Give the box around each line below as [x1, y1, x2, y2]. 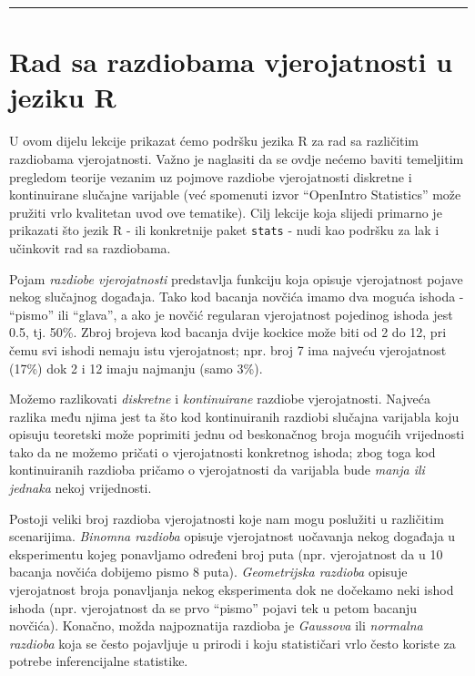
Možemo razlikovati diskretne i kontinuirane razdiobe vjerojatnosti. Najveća [9, 389, 430, 408]
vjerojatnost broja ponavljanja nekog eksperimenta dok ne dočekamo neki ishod [9, 580, 454, 599]
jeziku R [9, 78, 116, 116]
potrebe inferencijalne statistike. [9, 651, 188, 671]
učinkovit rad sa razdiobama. [9, 238, 171, 257]
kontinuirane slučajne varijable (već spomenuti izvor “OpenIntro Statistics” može [9, 185, 461, 204]
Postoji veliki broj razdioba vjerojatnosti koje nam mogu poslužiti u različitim [9, 508, 444, 527]
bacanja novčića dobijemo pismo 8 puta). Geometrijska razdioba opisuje [9, 562, 408, 581]
